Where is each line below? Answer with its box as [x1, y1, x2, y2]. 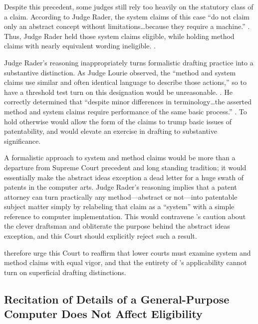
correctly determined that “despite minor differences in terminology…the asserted [4, 96, 252, 107]
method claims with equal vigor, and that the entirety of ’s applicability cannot [4, 257, 247, 268]
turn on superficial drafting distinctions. [4, 267, 126, 277]
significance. [4, 135, 41, 146]
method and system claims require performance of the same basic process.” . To [4, 106, 247, 116]
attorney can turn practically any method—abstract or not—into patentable [4, 191, 238, 202]
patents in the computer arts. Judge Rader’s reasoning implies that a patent [4, 182, 237, 192]
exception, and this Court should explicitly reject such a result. [4, 231, 197, 241]
